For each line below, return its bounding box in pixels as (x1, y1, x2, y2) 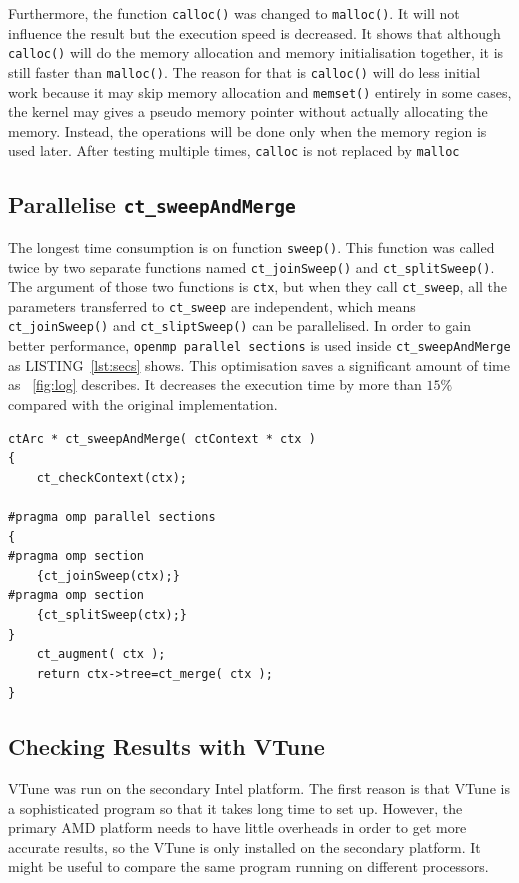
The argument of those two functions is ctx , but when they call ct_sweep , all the (8, 276, 508, 297)
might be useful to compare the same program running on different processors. (8, 856, 489, 877)
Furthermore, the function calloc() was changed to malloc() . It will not (8, 3, 460, 23)
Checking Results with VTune (8, 731, 325, 762)
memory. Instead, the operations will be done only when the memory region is (8, 120, 487, 141)
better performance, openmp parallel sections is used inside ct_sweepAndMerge (8, 335, 511, 356)
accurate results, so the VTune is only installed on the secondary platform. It (8, 836, 481, 857)
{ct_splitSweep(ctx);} (36, 607, 187, 622)
